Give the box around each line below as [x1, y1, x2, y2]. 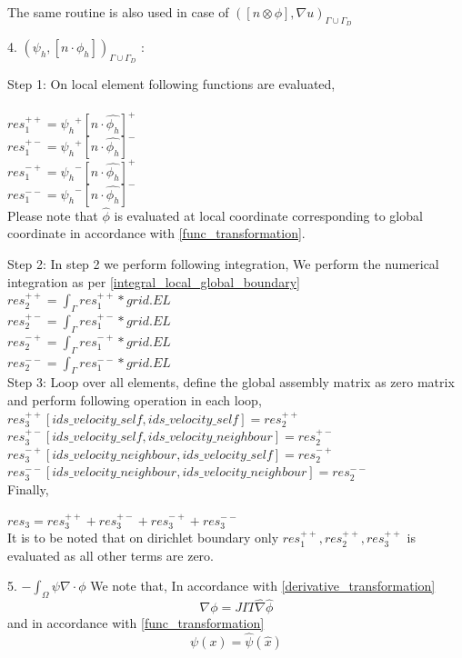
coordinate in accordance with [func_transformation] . [7, 224, 306, 243]
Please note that [7, 205, 98, 224]
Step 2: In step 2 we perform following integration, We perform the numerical [7, 254, 439, 273]
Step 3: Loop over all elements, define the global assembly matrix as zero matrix [7, 373, 455, 392]
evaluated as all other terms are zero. [7, 545, 214, 564]
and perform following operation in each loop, [7, 390, 262, 409]
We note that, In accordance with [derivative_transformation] [90, 576, 436, 595]
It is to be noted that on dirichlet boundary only [7, 528, 279, 547]
